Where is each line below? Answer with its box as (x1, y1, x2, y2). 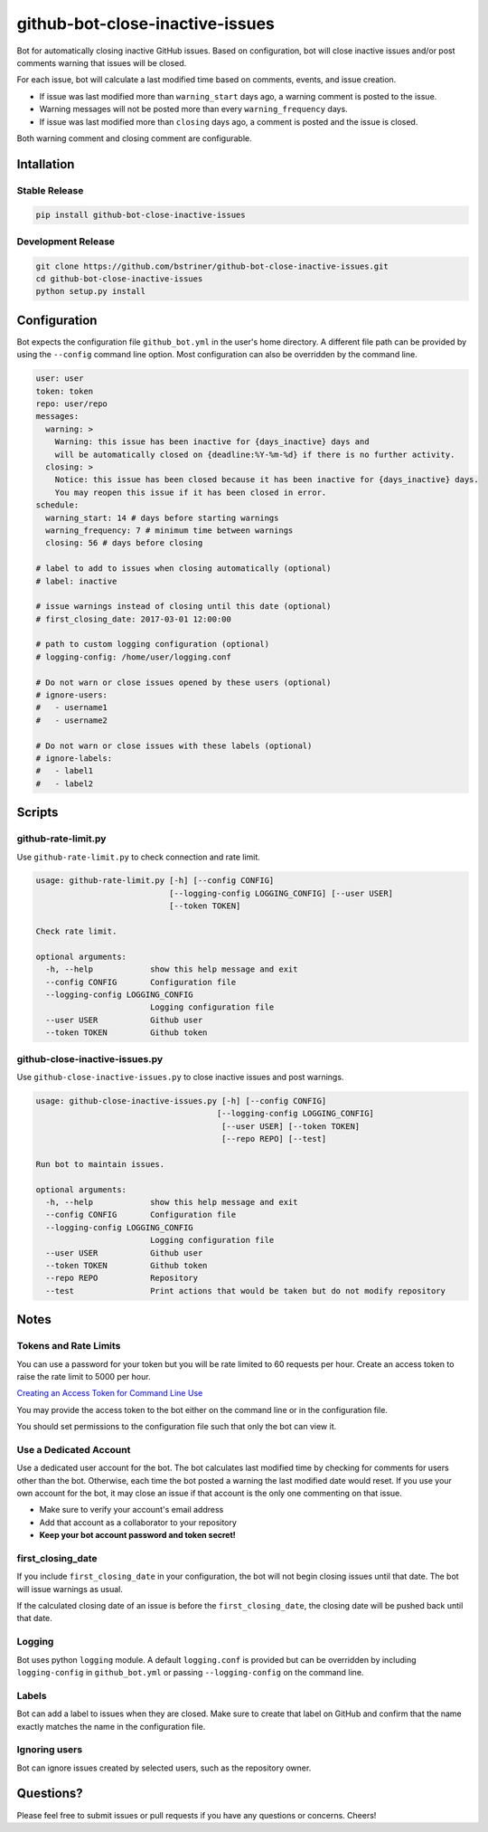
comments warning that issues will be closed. (16, 57, 187, 68)
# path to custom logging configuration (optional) (35, 639, 270, 650)
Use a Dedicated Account (16, 1443, 131, 1456)
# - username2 (35, 715, 108, 726)
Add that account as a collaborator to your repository (39, 1516, 237, 1528)
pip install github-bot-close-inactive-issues (35, 210, 246, 221)
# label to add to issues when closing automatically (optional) (35, 564, 332, 574)
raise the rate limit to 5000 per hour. (16, 1371, 151, 1381)
